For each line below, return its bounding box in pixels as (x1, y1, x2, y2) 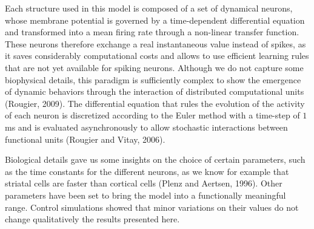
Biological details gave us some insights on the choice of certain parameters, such (5, 153, 306, 166)
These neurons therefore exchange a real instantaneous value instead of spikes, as (5, 37, 306, 50)
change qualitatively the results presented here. (5, 213, 180, 225)
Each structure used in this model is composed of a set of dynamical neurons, (5, 2, 293, 14)
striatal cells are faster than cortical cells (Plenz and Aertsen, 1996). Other (5, 177, 282, 190)
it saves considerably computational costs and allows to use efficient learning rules (5, 49, 309, 62)
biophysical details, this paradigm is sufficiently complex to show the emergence (5, 73, 301, 86)
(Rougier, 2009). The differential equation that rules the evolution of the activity (5, 97, 305, 109)
